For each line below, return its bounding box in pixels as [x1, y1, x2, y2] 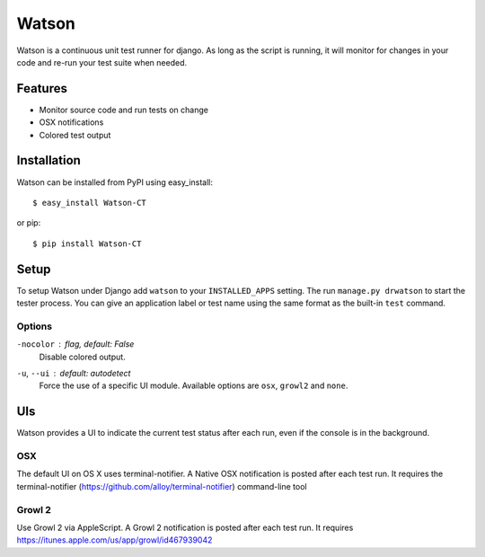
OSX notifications [39, 117, 104, 128]
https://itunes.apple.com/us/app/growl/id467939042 [16, 535, 213, 545]
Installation [16, 153, 81, 168]
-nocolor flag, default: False [16, 339, 135, 349]
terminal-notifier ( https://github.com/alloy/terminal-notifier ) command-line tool [16, 481, 307, 491]
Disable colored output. [39, 351, 126, 362]
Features [16, 81, 67, 96]
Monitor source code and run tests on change [39, 104, 208, 115]
